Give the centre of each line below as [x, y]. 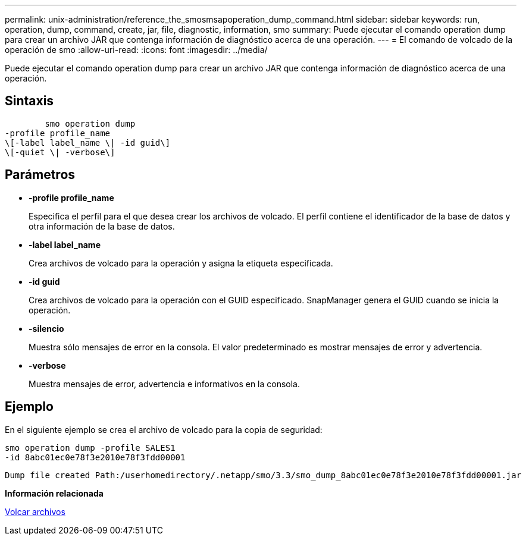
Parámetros [40, 175]
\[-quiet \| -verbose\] [60, 152]
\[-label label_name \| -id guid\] [88, 142]
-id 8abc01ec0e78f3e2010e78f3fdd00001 [95, 457]
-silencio [46, 328]
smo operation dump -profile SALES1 [90, 448]
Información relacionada [54, 493]
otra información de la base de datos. [102, 226]
